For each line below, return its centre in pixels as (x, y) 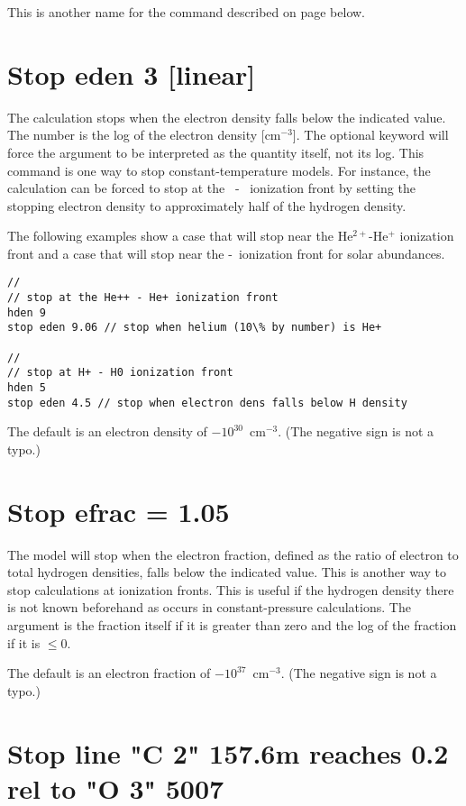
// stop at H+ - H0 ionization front (120, 373)
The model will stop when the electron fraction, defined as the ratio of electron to (233, 554)
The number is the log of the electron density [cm (144, 135)
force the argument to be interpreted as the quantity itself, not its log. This (216, 152)
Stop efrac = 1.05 (119, 511)
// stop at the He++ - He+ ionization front (143, 298)
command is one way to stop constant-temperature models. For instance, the (219, 170)
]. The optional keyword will (370, 135)
